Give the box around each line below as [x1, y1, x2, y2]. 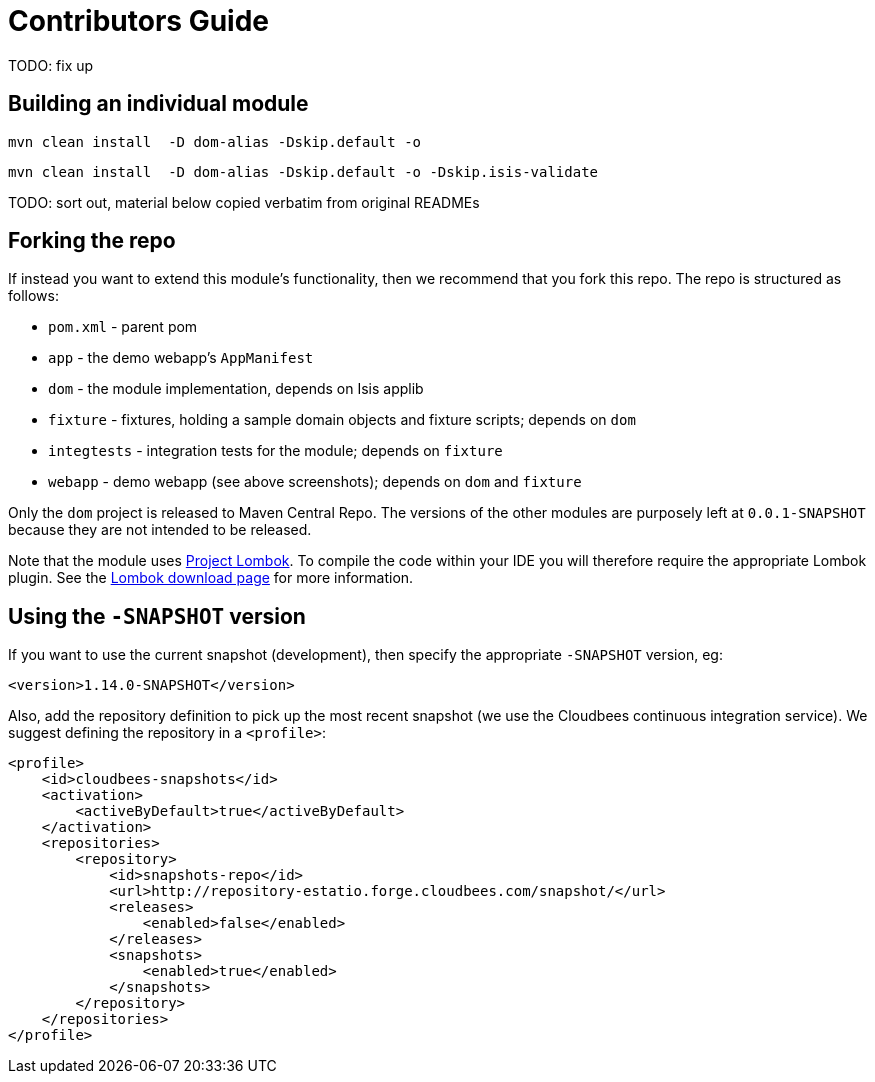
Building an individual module [8, 91, 309, 117]
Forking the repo [8, 228, 176, 254]
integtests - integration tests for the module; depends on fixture [48, 442, 503, 460]
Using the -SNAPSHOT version [8, 603, 306, 629]
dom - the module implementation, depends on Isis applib [48, 380, 424, 398]
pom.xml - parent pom [48, 318, 198, 336]
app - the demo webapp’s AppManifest [48, 349, 314, 367]
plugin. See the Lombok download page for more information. [8, 569, 414, 587]
